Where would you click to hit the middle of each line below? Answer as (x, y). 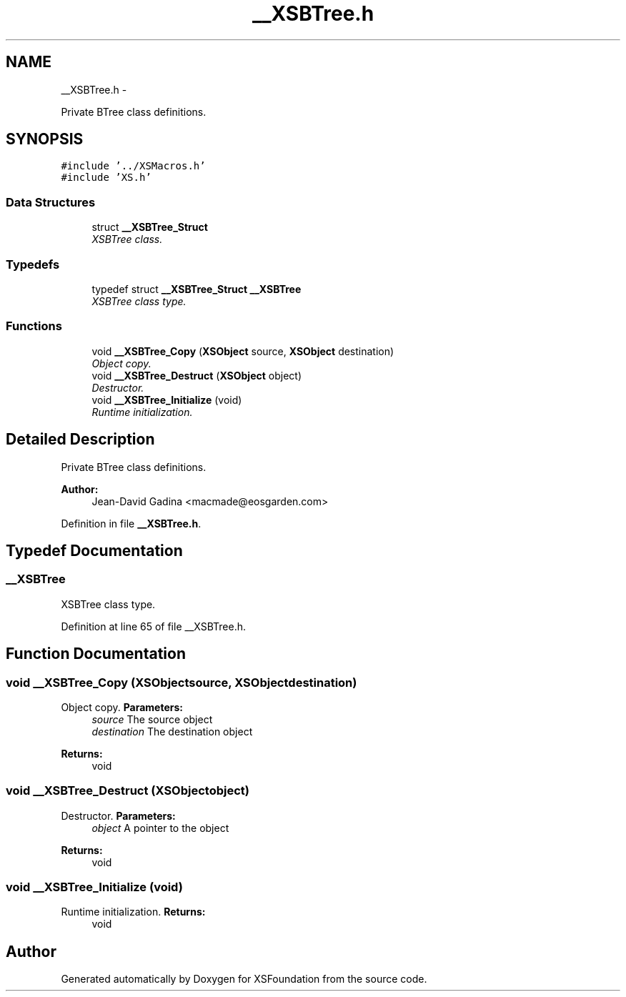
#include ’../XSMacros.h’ (133, 166)
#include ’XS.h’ (106, 178)
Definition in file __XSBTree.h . (131, 523)
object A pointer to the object (160, 828)
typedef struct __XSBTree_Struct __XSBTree (197, 289)
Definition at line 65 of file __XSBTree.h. (153, 626)
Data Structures (51, 202)
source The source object (152, 719)
